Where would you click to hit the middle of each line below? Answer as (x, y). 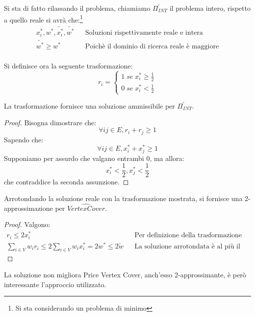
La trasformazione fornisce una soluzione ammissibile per (89, 105)
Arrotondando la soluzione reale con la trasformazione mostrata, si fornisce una (123, 198)
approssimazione (28, 208)
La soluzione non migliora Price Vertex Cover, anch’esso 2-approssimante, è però (125, 275)
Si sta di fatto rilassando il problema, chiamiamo (77, 8)
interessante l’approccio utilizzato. (55, 284)
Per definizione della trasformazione (188, 236)
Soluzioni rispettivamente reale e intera (144, 33)
